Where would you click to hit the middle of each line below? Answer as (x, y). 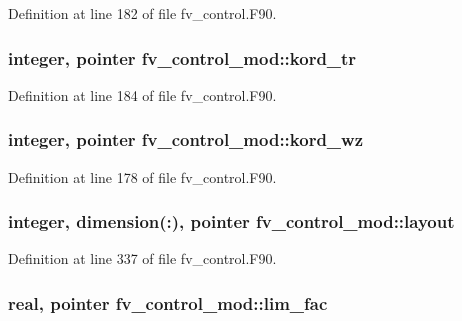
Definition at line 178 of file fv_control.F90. (142, 176)
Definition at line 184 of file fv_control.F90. (142, 94)
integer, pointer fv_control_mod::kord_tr (182, 57)
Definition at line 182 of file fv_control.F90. (142, 13)
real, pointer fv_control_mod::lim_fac (168, 302)
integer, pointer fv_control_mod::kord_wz (186, 139)
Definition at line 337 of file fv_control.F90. (142, 258)
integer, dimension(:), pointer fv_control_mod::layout (231, 221)
